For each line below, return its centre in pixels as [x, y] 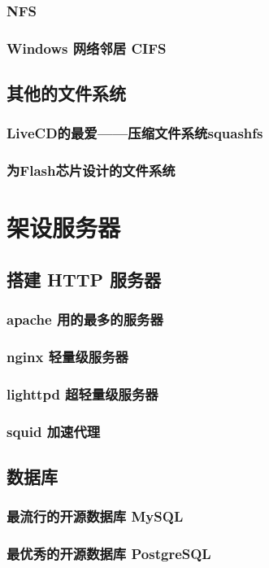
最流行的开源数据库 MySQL [95, 516]
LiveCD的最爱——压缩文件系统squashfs [135, 133]
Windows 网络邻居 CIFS [87, 48]
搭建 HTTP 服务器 [84, 279]
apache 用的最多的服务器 [85, 319]
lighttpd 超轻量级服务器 [82, 393]
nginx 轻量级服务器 [67, 357]
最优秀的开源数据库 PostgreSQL [109, 554]
